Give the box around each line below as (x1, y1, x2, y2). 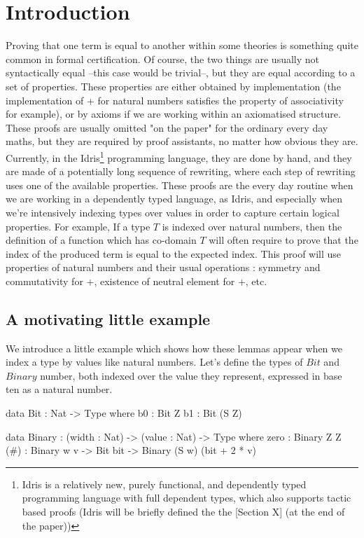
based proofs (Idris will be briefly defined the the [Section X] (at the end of (22, 504, 345, 519)
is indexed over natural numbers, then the (162, 219, 342, 233)
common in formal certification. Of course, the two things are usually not (6, 51, 319, 66)
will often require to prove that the (209, 233, 358, 247)
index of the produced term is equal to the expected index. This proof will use (6, 246, 342, 261)
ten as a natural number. (6, 382, 113, 396)
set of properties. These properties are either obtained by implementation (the (6, 78, 341, 93)
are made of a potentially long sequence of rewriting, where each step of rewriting (6, 164, 356, 179)
